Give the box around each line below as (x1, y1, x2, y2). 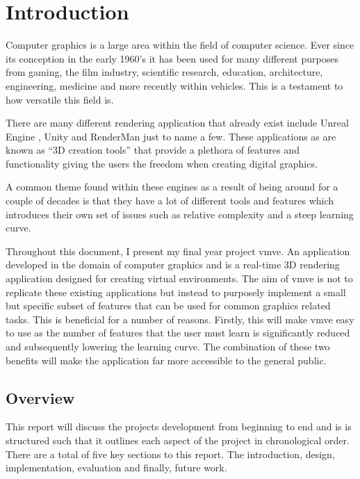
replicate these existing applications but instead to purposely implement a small (6, 284, 346, 299)
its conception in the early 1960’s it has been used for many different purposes (6, 51, 338, 65)
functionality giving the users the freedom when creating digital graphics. (6, 156, 318, 170)
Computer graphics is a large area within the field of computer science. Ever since (6, 38, 354, 52)
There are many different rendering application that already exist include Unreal (6, 115, 349, 130)
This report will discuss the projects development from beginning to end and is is (6, 419, 352, 434)
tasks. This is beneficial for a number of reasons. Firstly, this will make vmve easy (6, 311, 354, 326)
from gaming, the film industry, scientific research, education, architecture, (6, 65, 323, 79)
